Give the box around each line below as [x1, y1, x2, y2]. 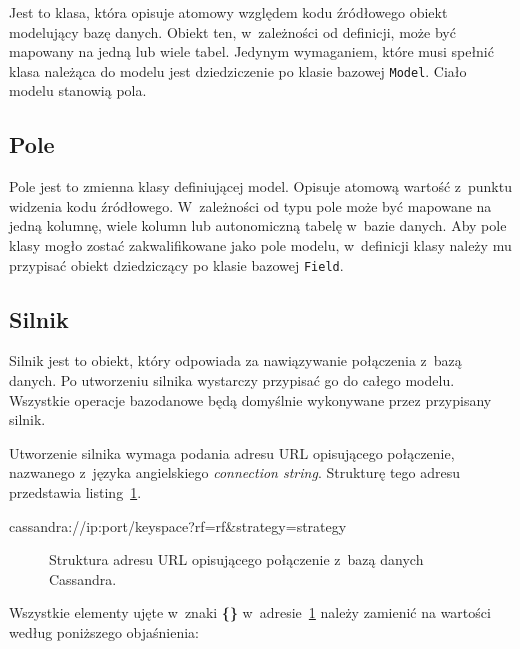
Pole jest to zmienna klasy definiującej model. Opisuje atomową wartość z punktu [9, 176, 512, 197]
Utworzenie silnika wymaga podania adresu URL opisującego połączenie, [9, 442, 455, 463]
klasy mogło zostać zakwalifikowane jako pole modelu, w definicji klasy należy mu [9, 235, 512, 256]
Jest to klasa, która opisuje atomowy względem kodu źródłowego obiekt [9, 2, 448, 22]
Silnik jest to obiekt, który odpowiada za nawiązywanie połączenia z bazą [9, 350, 462, 371]
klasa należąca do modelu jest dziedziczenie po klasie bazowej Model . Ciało [9, 60, 467, 81]
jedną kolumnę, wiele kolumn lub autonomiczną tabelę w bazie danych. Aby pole [9, 215, 507, 236]
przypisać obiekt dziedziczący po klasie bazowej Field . [9, 254, 344, 275]
